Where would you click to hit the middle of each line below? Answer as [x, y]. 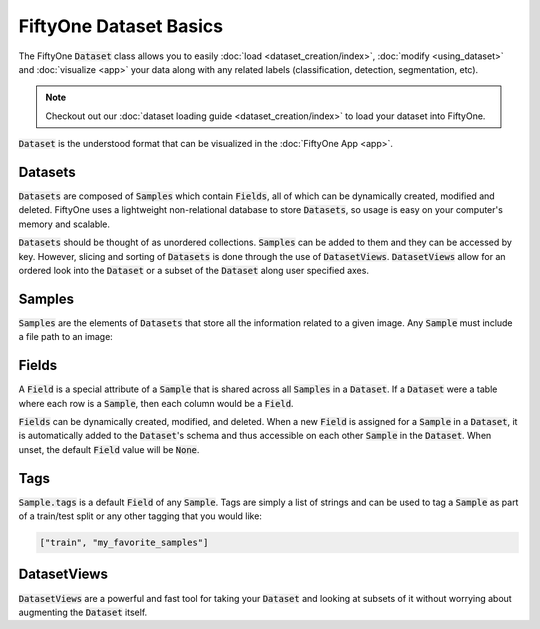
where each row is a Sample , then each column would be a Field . [156, 403]
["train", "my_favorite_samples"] [124, 543]
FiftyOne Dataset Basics [121, 26]
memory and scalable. [64, 224]
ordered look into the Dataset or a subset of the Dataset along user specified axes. [194, 270]
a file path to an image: [66, 337]
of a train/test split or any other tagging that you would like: [140, 516]
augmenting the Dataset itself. [83, 612]
